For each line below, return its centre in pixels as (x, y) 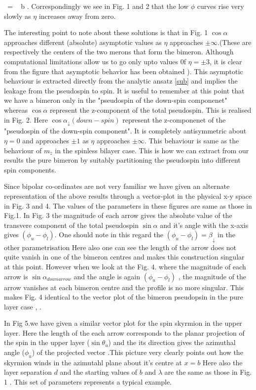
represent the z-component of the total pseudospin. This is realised (151, 109)
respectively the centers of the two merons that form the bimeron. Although (119, 52)
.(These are (235, 42)
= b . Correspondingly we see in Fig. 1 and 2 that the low (98, 6)
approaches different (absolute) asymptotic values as (83, 42)
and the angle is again (107, 276)
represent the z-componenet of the (174, 119)
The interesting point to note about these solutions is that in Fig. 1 (106, 32)
